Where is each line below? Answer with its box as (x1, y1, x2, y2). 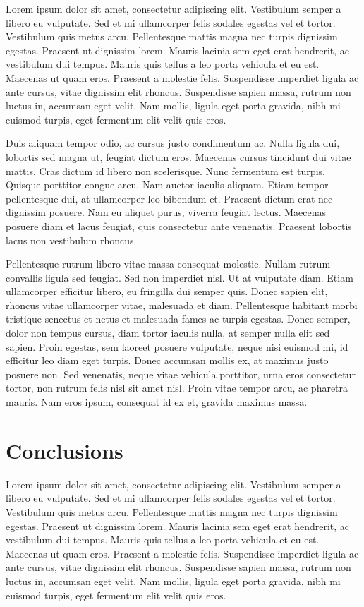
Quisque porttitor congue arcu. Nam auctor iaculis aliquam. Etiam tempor (6, 177, 329, 192)
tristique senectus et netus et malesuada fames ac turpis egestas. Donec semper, (6, 311, 351, 326)
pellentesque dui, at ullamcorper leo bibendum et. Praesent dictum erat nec (6, 191, 333, 205)
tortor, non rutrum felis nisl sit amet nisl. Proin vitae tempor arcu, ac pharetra (6, 380, 348, 395)
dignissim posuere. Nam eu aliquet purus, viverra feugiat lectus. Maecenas (6, 205, 327, 220)
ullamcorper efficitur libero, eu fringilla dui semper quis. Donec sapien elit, (6, 284, 328, 299)
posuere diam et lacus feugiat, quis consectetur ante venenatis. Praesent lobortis (6, 218, 352, 233)
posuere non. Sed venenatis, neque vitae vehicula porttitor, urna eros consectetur (6, 366, 356, 381)
